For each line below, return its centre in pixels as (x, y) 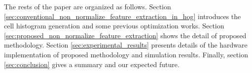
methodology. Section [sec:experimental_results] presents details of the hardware (126, 45)
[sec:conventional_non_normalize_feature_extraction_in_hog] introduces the (123, 16)
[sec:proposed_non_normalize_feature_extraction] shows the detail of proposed (125, 35)
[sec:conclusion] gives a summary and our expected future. (92, 64)
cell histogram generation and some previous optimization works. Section (114, 26)
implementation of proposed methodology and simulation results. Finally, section (126, 54)
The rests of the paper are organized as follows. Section (88, 6)
